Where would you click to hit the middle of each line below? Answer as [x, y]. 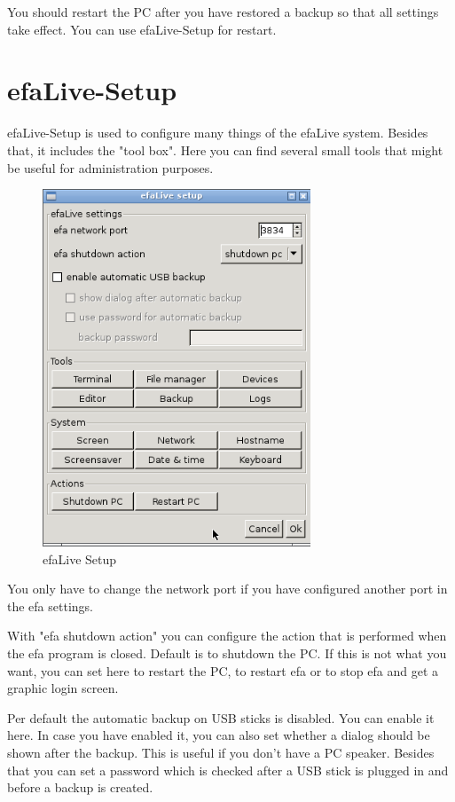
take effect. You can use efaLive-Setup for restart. [142, 29]
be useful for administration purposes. [110, 167]
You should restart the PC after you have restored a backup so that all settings [223, 12]
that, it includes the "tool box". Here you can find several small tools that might [225, 149]
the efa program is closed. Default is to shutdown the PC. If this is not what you [227, 653]
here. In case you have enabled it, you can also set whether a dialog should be [219, 735]
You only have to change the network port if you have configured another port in [227, 589]
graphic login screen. [63, 688]
